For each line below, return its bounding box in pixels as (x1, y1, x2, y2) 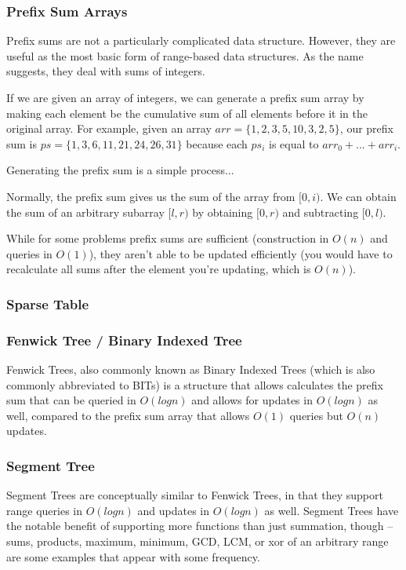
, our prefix (339, 120, 393, 137)
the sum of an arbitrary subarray (6, 203, 165, 220)
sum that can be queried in (6, 392, 136, 408)
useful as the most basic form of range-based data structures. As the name (6, 47, 364, 64)
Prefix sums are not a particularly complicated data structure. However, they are (6, 32, 396, 49)
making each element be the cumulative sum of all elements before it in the (6, 104, 368, 121)
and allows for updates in (191, 392, 313, 408)
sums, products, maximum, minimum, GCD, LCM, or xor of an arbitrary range (6, 532, 389, 549)
